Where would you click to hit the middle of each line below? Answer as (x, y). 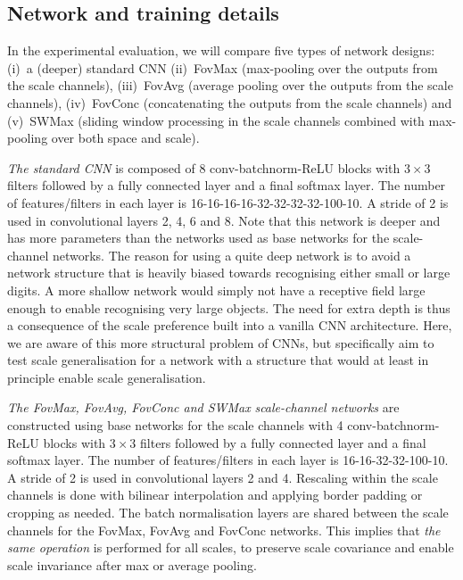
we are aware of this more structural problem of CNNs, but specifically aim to (221, 342)
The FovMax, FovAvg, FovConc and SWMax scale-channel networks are (203, 407)
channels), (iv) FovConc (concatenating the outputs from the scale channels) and (230, 102)
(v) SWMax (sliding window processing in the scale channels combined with (216, 120)
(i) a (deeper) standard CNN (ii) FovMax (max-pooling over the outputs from (223, 67)
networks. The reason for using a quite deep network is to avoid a (231, 255)
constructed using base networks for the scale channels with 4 (175, 425)
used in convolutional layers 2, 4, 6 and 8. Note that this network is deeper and (224, 220)
